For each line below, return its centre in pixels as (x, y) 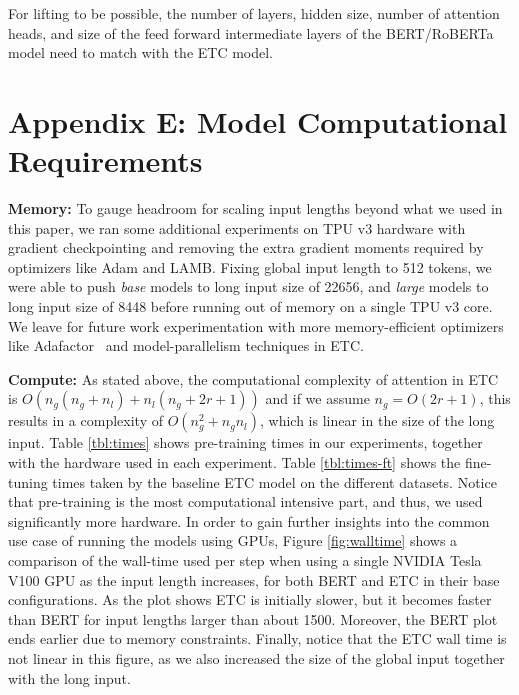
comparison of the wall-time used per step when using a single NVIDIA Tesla (245, 560)
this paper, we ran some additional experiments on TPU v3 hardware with (237, 227)
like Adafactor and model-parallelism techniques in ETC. (186, 345)
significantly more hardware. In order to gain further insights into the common (249, 520)
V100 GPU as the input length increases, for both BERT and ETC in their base (254, 579)
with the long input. (69, 677)
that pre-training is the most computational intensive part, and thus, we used (245, 501)
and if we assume (317, 398)
